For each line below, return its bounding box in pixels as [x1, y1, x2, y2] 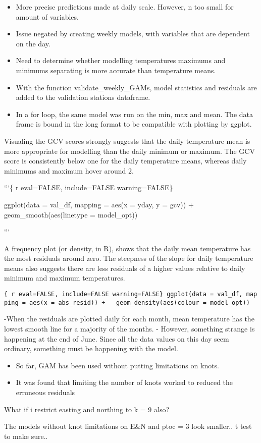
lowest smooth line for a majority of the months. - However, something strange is [4, 323, 255, 334]
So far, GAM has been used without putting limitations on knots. [16, 360, 220, 370]
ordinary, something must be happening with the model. [4, 343, 178, 354]
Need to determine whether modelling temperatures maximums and [16, 55, 226, 66]
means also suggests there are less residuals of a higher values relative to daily [4, 262, 245, 273]
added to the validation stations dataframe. [16, 92, 150, 102]
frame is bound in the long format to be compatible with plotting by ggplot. [16, 119, 252, 129]
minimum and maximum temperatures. [4, 272, 125, 283]
